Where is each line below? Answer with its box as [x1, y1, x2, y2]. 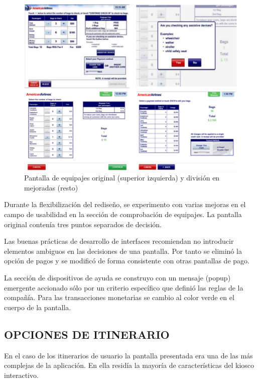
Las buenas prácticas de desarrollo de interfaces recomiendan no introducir [4, 236, 234, 246]
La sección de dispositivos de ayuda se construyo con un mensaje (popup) [4, 272, 231, 282]
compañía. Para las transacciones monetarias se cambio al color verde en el [4, 292, 234, 303]
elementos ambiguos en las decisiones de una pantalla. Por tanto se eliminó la [4, 245, 242, 256]
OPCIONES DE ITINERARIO [4, 326, 170, 342]
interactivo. [4, 369, 39, 380]
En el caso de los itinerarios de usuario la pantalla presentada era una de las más [4, 350, 253, 360]
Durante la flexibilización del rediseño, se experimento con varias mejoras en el [4, 199, 246, 210]
